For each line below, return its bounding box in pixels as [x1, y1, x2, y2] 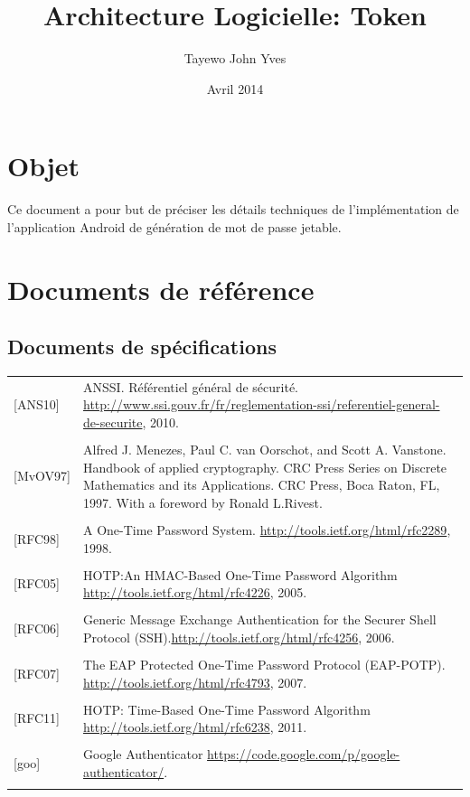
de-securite [83, 412, 143, 431]
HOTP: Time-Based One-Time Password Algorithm [83, 699, 371, 718]
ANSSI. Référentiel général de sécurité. [83, 377, 299, 396]
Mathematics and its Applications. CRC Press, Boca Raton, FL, [83, 475, 440, 494]
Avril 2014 [206, 79, 264, 98]
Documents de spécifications [7, 333, 277, 361]
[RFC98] [14, 529, 60, 548]
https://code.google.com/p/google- [207, 745, 400, 764]
